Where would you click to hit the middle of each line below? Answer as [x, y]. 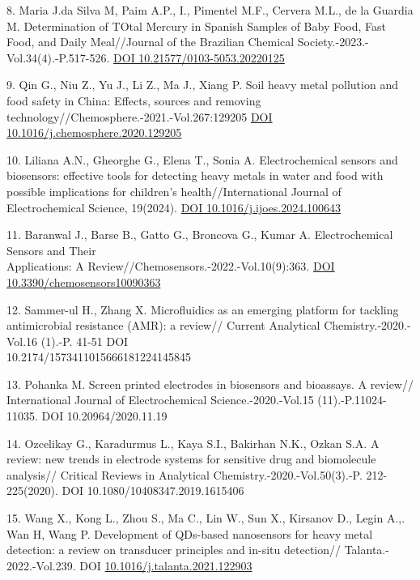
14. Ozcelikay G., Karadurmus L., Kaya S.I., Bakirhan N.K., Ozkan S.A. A [193, 443]
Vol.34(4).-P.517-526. [58, 57]
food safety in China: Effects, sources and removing [134, 100]
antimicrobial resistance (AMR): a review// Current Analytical [163, 325]
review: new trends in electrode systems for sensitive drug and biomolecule [191, 459]
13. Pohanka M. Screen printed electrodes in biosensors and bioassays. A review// [210, 384]
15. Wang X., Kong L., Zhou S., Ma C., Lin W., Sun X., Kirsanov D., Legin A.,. [206, 518]
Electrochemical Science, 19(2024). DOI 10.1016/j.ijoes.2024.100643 [174, 207]
